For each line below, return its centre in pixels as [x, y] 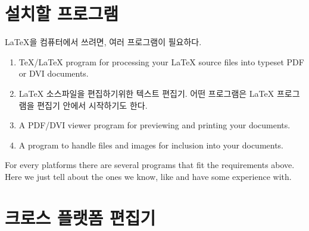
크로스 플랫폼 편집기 [80, 217]
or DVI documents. [54, 73]
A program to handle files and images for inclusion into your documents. [151, 145]
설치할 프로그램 [62, 13]
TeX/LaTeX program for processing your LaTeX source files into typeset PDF [161, 61]
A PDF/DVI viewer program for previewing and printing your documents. [154, 125]
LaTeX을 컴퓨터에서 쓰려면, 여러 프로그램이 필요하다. [103, 42]
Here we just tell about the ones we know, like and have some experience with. [148, 176]
